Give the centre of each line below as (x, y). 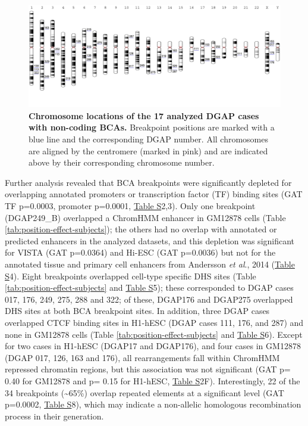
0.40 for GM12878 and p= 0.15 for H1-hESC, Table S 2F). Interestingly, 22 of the (153, 380)
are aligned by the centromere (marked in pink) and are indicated (148, 150)
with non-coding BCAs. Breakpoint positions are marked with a (152, 127)
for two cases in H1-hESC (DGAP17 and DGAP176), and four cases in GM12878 (153, 346)
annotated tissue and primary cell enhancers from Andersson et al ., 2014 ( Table (150, 264)
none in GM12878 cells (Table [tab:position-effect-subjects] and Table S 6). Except (154, 334)
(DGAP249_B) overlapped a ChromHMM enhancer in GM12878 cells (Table (145, 217)
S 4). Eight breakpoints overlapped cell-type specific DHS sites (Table (131, 276)
